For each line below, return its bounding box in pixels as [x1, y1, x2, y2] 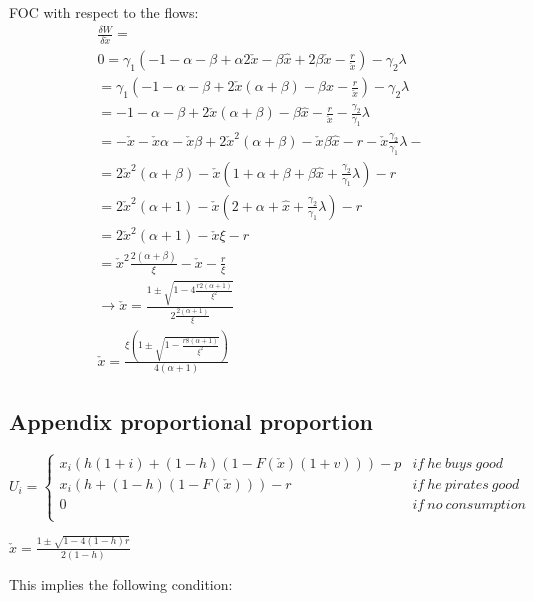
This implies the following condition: [9, 574, 233, 595]
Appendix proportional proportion [9, 405, 373, 436]
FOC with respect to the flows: [9, 2, 199, 22]
